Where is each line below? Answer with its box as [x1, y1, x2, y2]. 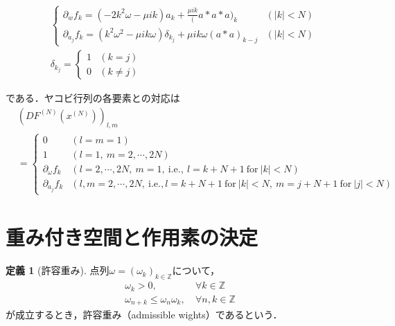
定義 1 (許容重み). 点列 [6, 263, 109, 278]
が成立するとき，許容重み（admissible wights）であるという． [6, 307, 283, 322]
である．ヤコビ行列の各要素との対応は [6, 91, 180, 105]
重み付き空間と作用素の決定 [6, 223, 258, 251]
